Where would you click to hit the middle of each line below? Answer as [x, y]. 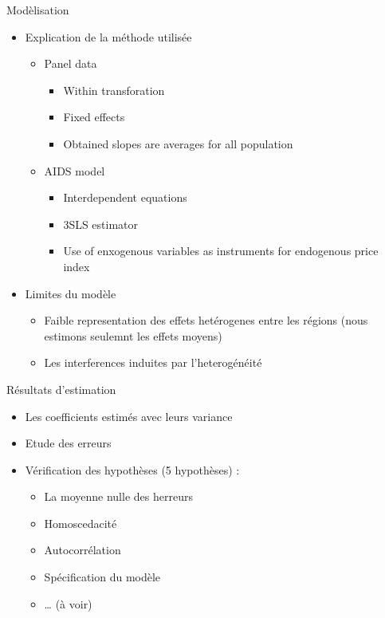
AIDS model [75, 170]
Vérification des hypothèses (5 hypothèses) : [132, 469]
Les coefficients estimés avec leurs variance [129, 416]
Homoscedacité [81, 523]
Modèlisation [38, 10]
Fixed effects [94, 117]
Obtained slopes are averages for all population [178, 143]
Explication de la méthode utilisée [108, 36]
